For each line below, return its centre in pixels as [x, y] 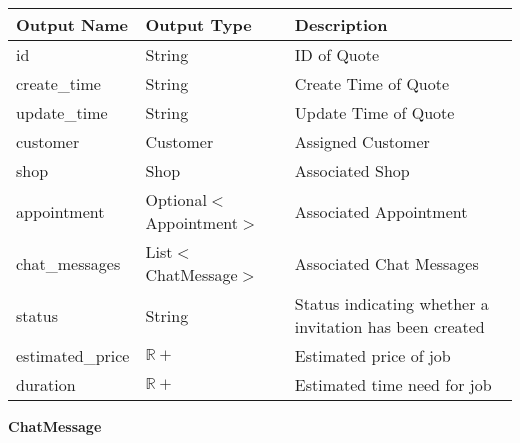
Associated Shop [352, 170]
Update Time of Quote [374, 112]
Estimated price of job [372, 355]
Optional [176, 199]
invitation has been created [389, 326]
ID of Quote [337, 54]
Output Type [198, 24]
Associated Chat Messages [386, 263]
